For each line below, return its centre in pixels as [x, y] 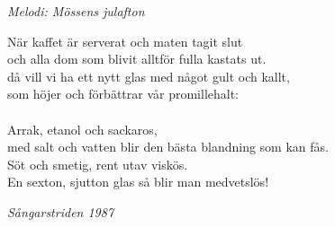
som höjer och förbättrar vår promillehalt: [123, 94]
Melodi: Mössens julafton [76, 11]
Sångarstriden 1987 [61, 211]
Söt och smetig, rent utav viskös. [98, 164]
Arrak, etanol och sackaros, [82, 129]
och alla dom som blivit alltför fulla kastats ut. [137, 59]
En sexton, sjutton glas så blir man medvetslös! [138, 182]
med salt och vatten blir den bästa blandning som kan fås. [168, 147]
